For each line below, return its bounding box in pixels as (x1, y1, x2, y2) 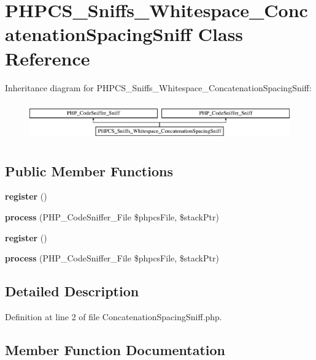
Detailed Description (5, 282, 139, 301)
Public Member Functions (5, 161, 173, 180)
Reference (5, 45, 90, 70)
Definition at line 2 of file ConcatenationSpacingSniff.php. (5, 310, 222, 323)
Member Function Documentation (5, 340, 226, 359)
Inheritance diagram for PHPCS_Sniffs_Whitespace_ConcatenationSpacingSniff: (5, 81, 312, 94)
